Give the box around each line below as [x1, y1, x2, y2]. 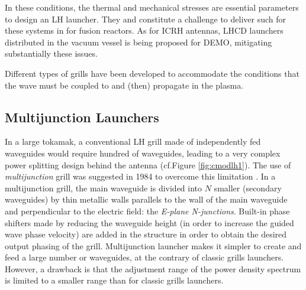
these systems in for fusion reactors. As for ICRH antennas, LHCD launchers [5, 24, 284, 37]
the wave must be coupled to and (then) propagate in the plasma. [5, 79, 244, 91]
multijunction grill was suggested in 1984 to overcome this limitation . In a [5, 170, 276, 183]
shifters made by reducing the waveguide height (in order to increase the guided [5, 216, 294, 229]
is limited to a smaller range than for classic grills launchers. [5, 274, 224, 286]
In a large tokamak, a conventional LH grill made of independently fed [5, 135, 261, 148]
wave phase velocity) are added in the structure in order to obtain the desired [5, 228, 287, 240]
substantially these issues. [5, 47, 98, 60]
